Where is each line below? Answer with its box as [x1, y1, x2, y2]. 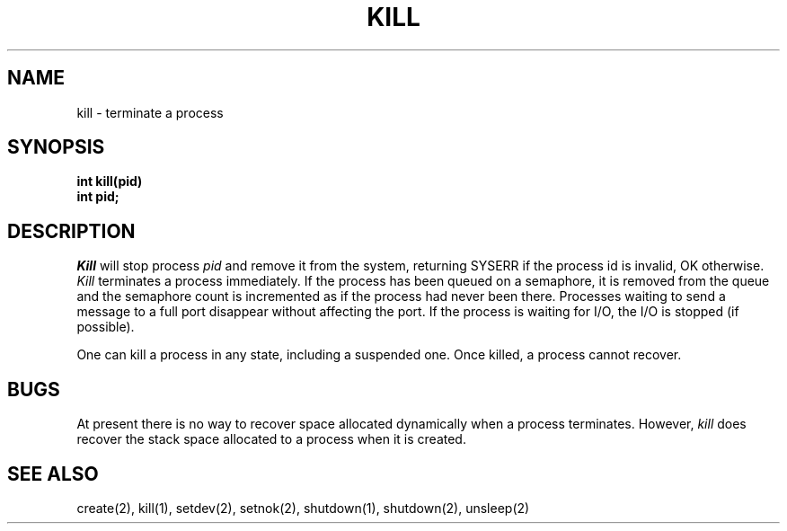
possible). [76, 319, 135, 335]
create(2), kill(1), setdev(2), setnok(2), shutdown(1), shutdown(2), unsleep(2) [76, 500, 530, 516]
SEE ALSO [7, 462, 99, 485]
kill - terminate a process [76, 104, 224, 120]
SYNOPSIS [7, 136, 105, 159]
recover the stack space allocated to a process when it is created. [76, 431, 466, 447]
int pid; [76, 189, 119, 205]
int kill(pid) [76, 173, 143, 190]
